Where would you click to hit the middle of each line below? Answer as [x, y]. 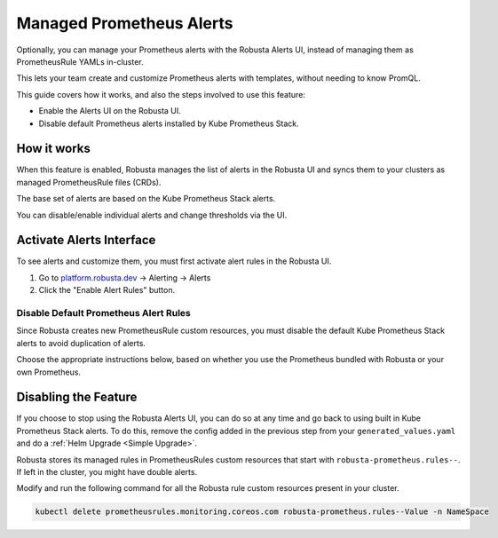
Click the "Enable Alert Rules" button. [107, 290]
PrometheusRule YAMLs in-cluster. [80, 61]
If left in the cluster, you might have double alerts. [107, 472]
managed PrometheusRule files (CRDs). [89, 182]
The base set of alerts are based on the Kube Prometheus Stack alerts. [146, 199]
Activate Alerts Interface [86, 240]
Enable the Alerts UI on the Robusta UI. [110, 111]
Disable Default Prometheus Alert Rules [103, 313]
